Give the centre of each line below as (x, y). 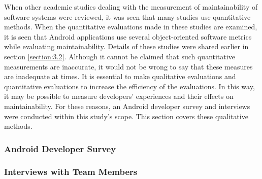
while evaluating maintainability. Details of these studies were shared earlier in (126, 46)
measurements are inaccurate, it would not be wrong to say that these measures (128, 66)
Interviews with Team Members (71, 172)
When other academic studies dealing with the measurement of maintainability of (131, 7)
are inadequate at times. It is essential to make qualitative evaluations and (120, 76)
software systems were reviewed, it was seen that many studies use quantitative (127, 16)
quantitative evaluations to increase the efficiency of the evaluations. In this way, (129, 86)
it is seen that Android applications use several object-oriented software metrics (128, 36)
